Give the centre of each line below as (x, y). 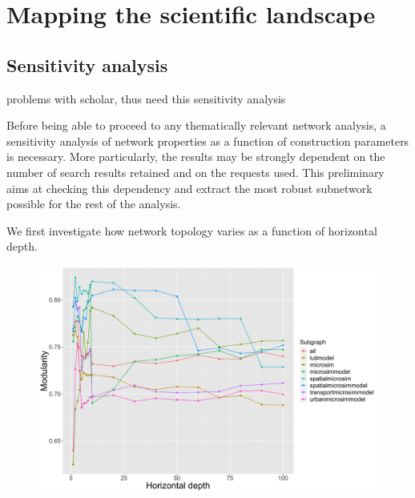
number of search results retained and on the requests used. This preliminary (195, 172)
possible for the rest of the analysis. (94, 204)
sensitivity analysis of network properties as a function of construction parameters (208, 141)
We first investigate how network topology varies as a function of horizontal (192, 230)
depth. (22, 246)
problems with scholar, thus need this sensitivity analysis (146, 98)
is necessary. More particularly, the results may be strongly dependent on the (196, 157)
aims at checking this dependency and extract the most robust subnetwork (189, 188)
